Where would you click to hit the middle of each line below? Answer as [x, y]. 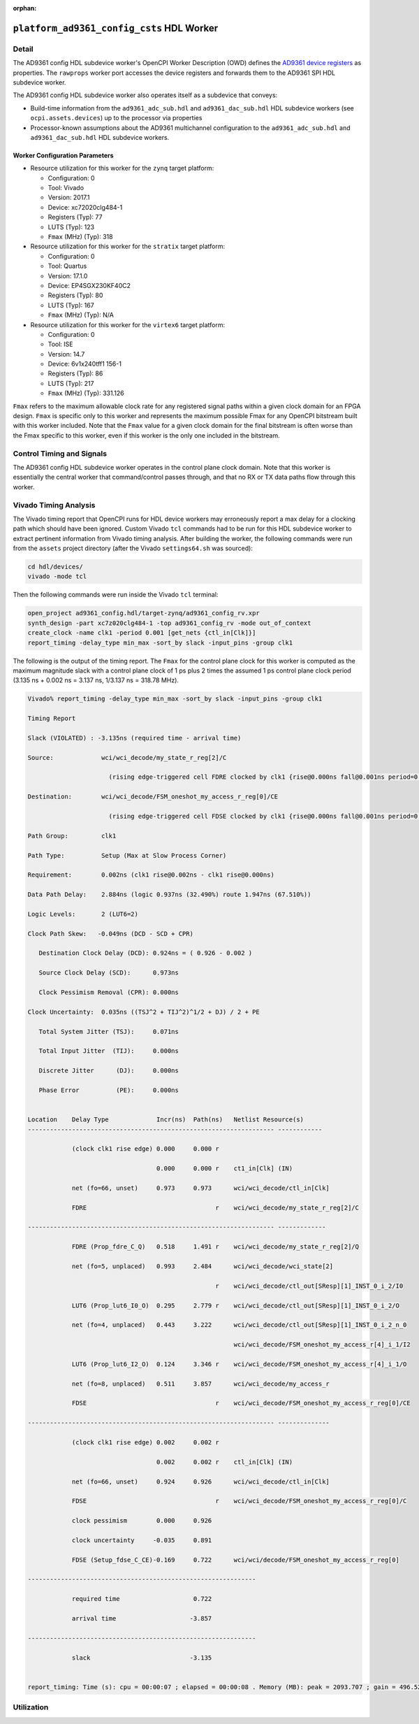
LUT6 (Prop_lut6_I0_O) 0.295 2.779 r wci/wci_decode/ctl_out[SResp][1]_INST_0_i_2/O [235, 1305]
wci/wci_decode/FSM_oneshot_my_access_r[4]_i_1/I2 [322, 1345]
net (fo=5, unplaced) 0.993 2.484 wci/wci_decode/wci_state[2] [203, 1266]
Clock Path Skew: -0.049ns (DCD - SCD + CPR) [110, 934]
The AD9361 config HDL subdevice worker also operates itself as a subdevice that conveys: [145, 95]
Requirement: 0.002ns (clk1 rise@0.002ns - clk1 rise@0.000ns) [151, 875]
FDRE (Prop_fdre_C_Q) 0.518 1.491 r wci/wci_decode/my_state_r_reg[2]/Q [215, 1247]
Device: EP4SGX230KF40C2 [89, 285]
